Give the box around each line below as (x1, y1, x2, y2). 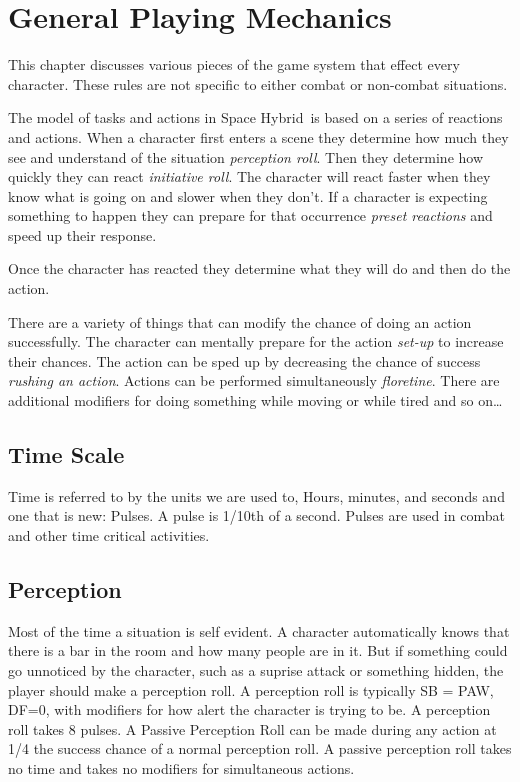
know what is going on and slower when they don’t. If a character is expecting (8, 185, 488, 206)
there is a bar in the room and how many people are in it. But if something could (8, 640, 508, 661)
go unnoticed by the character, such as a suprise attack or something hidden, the (8, 660, 504, 680)
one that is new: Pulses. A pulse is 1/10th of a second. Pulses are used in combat (8, 505, 505, 526)
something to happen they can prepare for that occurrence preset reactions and (8, 205, 493, 226)
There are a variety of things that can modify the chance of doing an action (8, 311, 472, 332)
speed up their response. (8, 224, 157, 245)
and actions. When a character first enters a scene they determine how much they (8, 126, 509, 147)
